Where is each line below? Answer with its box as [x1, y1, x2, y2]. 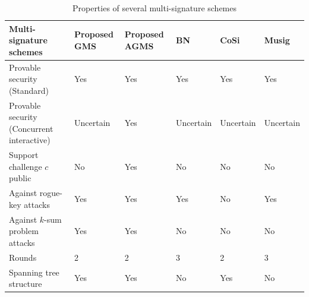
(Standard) [9, 84, 49, 96]
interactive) [9, 134, 51, 146]
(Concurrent [9, 122, 53, 134]
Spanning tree [9, 266, 59, 278]
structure [9, 277, 42, 290]
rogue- [39, 187, 62, 199]
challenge [9, 160, 42, 172]
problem [9, 225, 39, 237]
